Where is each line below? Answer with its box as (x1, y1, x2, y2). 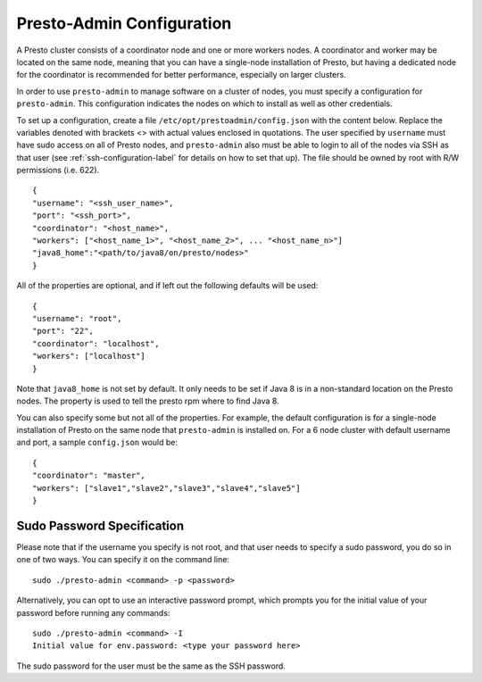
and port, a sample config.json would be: (16, 437, 179, 448)
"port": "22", (32, 326, 94, 337)
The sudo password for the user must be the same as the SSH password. (16, 661, 286, 671)
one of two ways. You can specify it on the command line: (16, 554, 229, 565)
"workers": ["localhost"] (32, 351, 146, 362)
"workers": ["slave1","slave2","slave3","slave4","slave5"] (32, 483, 301, 493)
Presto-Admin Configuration (16, 13, 232, 33)
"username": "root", (32, 313, 122, 323)
